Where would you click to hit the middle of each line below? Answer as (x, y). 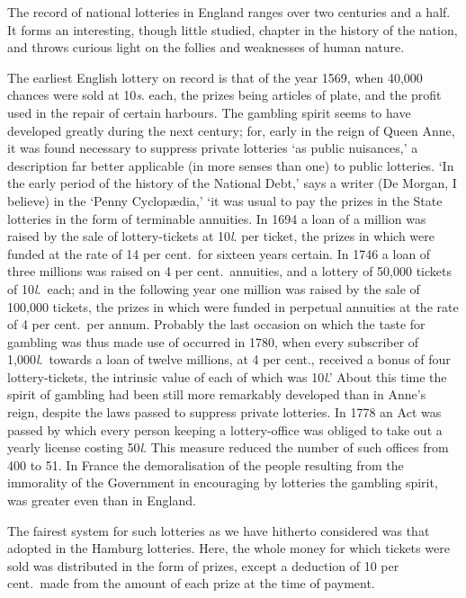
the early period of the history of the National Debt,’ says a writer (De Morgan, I (232, 183)
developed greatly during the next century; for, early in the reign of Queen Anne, (231, 130)
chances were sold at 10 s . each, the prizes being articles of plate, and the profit (224, 95)
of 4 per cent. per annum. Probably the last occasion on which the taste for (216, 324)
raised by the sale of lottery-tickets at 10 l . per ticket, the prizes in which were (221, 236)
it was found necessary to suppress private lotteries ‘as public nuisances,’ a (213, 148)
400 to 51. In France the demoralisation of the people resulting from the (206, 464)
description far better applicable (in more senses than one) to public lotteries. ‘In (231, 165)
